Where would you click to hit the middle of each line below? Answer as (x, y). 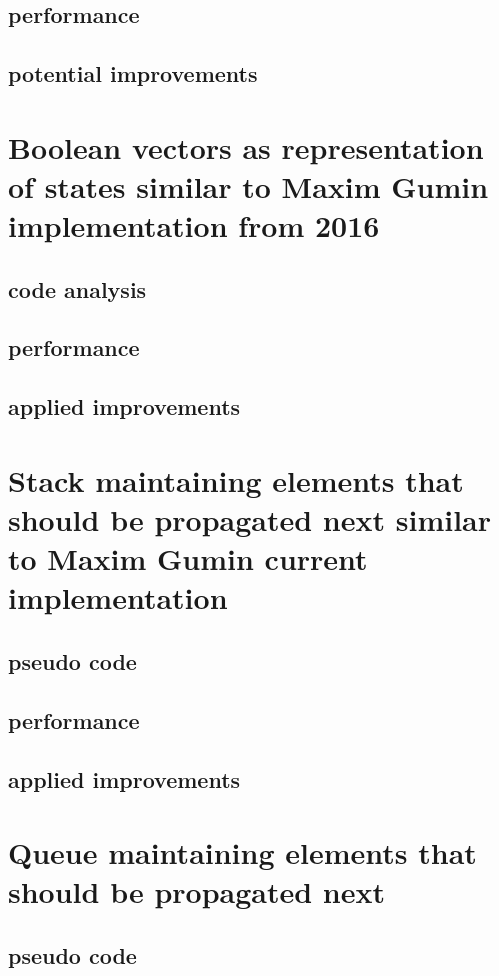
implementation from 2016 (194, 225)
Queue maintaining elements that (242, 852)
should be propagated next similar (250, 519)
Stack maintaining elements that (236, 479)
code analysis (77, 288)
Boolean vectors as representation (246, 146)
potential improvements (133, 73)
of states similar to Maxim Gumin (248, 185)
